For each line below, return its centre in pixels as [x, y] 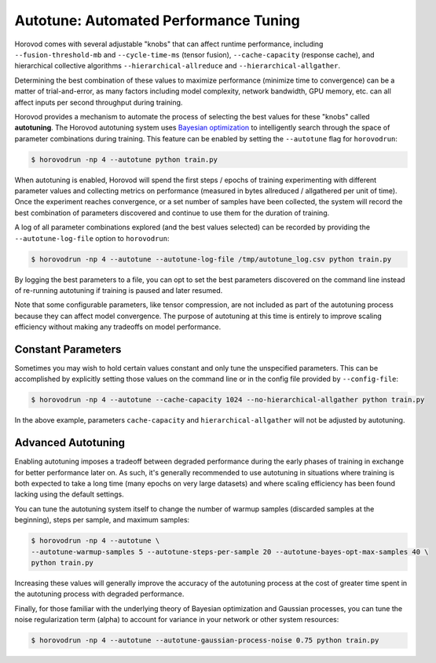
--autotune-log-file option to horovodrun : [92, 238]
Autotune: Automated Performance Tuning [157, 20]
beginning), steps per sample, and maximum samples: [102, 520]
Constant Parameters [68, 349]
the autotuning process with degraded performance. [99, 594]
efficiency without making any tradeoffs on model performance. [118, 327]
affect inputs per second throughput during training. [99, 102]
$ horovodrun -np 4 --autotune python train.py [124, 159]
